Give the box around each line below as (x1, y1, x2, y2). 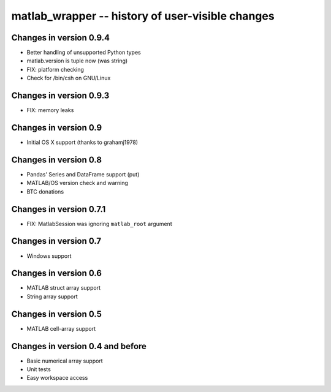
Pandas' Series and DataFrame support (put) (26, 170, 140, 178)
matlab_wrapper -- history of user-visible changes (11, 9, 275, 23)
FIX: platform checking (26, 66, 84, 73)
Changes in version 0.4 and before (11, 341, 147, 352)
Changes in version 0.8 (11, 154, 102, 165)
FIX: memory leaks (26, 107, 74, 114)
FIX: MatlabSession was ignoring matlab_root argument (26, 220, 172, 227)
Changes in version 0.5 (11, 309, 102, 319)
